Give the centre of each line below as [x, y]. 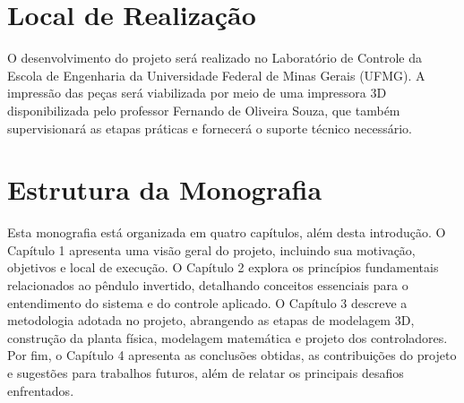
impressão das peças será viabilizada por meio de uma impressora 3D [197, 93]
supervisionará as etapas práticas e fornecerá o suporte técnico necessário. [210, 128]
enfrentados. [41, 390]
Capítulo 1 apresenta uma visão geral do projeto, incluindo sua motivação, [211, 249]
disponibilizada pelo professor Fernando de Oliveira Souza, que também [204, 110]
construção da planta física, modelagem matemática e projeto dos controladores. [228, 337]
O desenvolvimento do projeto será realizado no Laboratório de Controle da [215, 58]
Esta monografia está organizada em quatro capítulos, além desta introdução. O [227, 232]
